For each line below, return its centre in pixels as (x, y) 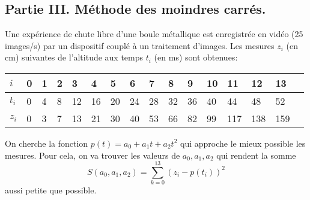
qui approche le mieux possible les (243, 143)
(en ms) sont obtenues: (196, 57)
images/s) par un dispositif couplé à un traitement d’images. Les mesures (140, 45)
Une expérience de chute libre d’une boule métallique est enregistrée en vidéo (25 (154, 34)
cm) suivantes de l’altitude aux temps (74, 57)
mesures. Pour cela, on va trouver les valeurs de (93, 155)
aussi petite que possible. (51, 190)
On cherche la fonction (47, 143)
